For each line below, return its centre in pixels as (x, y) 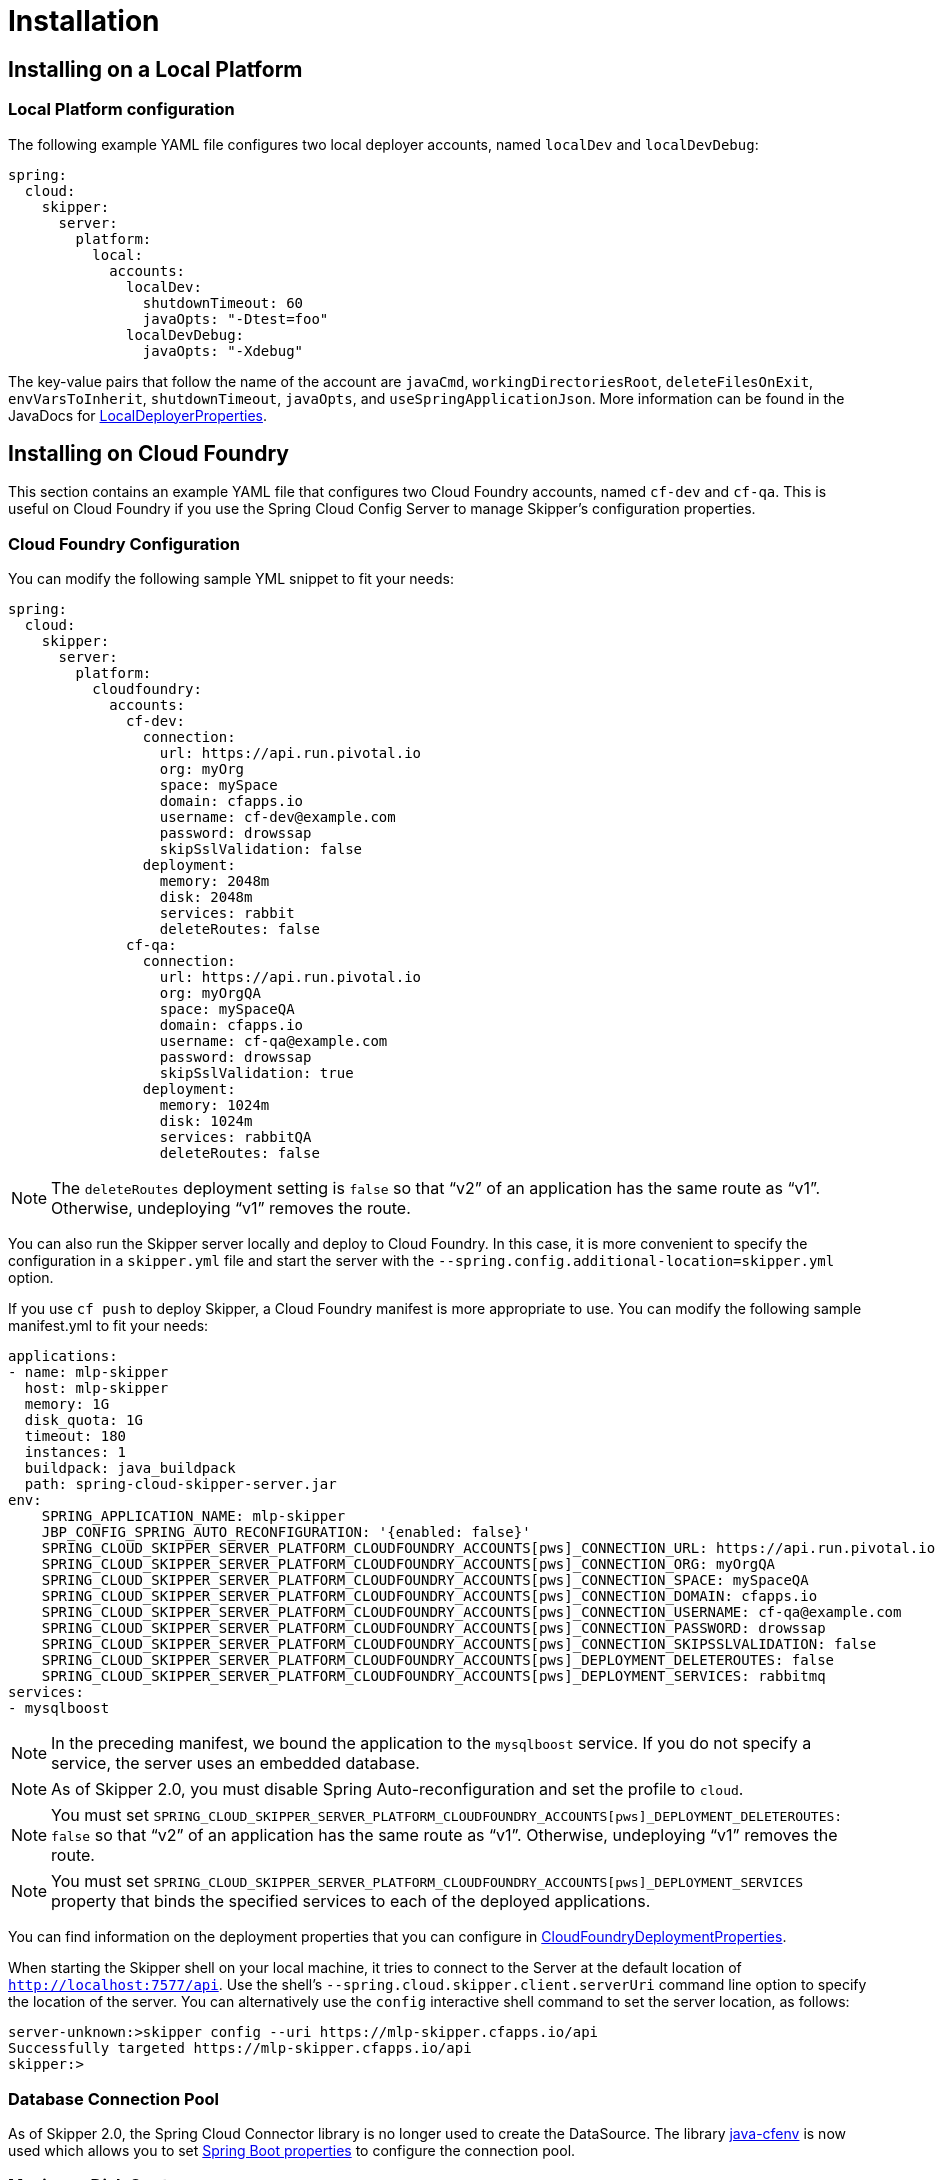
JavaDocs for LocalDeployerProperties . (137, 415)
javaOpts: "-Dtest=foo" (235, 318)
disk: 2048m (206, 897)
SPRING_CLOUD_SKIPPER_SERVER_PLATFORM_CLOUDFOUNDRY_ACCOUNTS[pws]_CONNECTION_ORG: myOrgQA (408, 1564)
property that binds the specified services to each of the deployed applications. (351, 1901)
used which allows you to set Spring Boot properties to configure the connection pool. (292, 2150)
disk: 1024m (206, 1121)
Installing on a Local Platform (155, 69)
